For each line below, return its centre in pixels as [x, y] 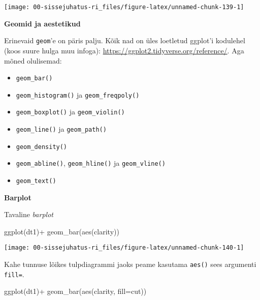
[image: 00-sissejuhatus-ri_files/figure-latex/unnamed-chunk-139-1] [124, 7]
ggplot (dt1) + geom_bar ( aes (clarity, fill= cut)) [75, 291]
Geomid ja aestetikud [42, 23]
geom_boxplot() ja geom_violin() [70, 112]
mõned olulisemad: [33, 60]
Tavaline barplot [29, 214]
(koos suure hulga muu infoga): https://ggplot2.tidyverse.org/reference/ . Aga [124, 50]
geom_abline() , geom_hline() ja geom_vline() [91, 163]
